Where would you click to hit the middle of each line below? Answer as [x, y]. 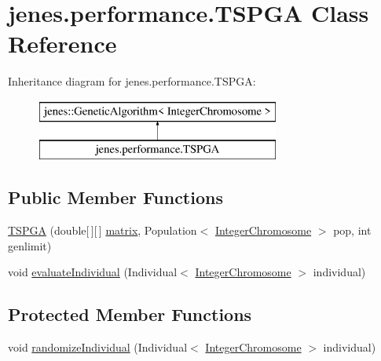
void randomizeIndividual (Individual [98, 347]
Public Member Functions [115, 197]
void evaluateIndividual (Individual [93, 272]
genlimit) [30, 245]
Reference [62, 44]
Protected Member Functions [130, 314]
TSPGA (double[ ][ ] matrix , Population [103, 230]
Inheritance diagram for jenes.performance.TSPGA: [132, 81]
